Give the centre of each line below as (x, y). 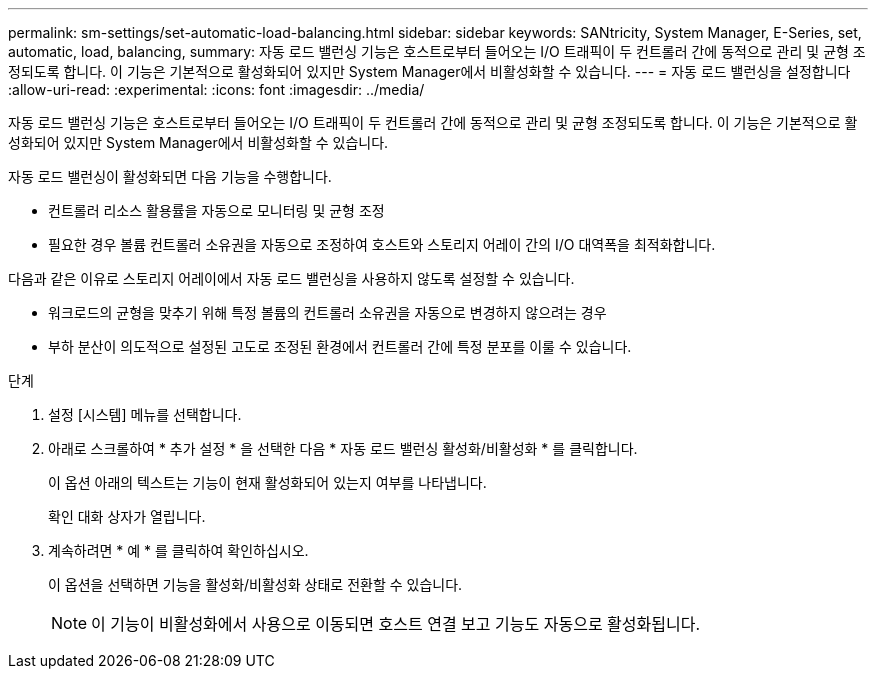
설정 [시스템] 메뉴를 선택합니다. (145, 414)
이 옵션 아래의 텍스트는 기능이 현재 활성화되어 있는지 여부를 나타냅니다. (267, 482)
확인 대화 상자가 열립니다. (127, 516)
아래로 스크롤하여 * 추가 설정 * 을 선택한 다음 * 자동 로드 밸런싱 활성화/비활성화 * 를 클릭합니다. (343, 448)
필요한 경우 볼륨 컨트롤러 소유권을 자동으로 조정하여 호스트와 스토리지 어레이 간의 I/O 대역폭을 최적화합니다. (382, 244)
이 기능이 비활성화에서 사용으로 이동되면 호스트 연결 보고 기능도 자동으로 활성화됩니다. (396, 624)
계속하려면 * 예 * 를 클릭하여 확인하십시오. (178, 550)
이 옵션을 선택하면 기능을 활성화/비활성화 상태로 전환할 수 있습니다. (255, 584)
